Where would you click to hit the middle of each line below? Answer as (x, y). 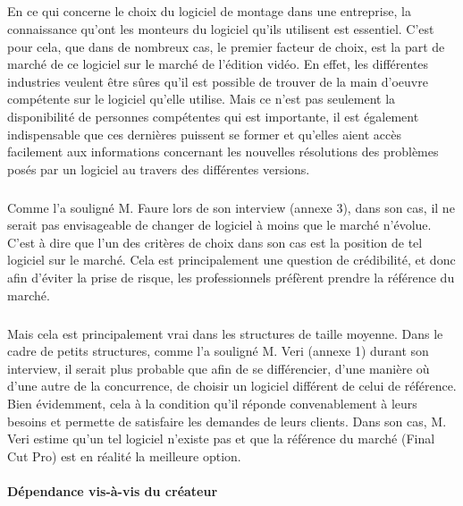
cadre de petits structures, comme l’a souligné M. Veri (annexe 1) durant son (218, 351)
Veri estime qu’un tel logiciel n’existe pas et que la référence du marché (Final (221, 439)
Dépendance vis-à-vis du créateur (113, 490)
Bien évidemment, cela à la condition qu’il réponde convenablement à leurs (212, 403)
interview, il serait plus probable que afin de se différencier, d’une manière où (219, 368)
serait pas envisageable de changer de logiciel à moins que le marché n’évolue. (219, 225)
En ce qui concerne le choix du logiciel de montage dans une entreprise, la (209, 11)
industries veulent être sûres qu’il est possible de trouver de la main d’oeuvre (218, 81)
